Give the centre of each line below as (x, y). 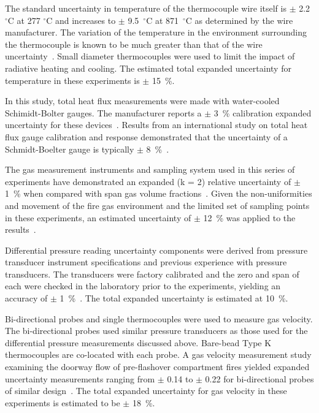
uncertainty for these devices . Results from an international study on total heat (156, 125)
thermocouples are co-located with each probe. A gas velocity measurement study (158, 354)
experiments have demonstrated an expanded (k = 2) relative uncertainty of (148, 181)
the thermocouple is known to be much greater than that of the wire (134, 44)
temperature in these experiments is (72, 80)
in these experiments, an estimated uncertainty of (98, 217)
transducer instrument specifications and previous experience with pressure (146, 262)
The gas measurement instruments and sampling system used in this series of (150, 169)
